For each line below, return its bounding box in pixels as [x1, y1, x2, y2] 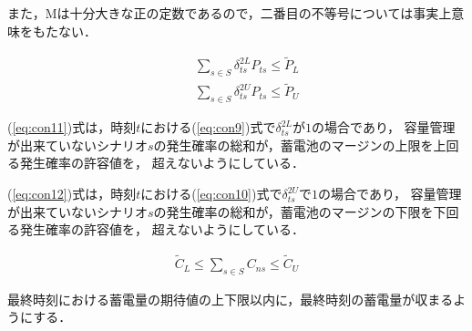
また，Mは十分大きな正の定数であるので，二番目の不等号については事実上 [7, 4, 452, 22]
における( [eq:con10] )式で [140, 184, 282, 203]
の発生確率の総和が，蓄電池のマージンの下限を [153, 202, 434, 221]
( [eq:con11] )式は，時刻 [7, 118, 137, 137]
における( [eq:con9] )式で [140, 118, 276, 137]
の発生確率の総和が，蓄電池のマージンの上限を [153, 135, 434, 154]
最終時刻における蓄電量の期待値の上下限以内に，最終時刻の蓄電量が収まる [7, 289, 454, 308]
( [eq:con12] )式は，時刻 [7, 184, 137, 203]
